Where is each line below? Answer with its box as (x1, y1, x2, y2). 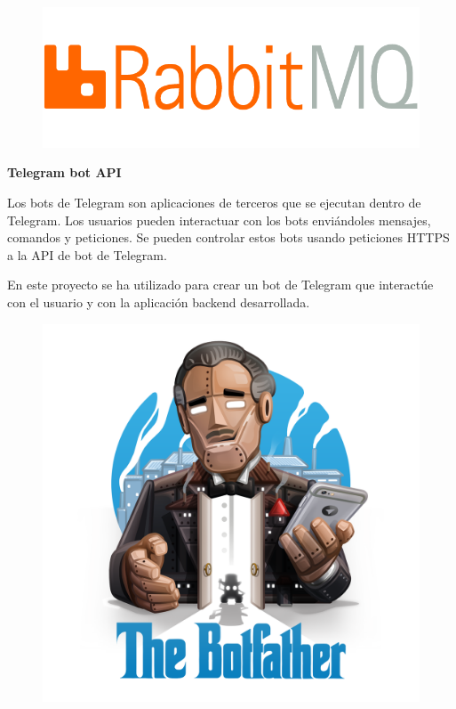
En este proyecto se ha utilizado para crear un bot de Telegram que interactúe (7, 275, 434, 294)
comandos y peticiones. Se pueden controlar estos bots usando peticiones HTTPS (7, 228, 450, 247)
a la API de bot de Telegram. (7, 245, 167, 264)
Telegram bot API (7, 163, 122, 182)
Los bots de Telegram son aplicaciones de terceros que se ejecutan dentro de (7, 193, 421, 212)
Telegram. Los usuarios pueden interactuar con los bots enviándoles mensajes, (7, 210, 431, 229)
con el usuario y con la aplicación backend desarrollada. (7, 293, 310, 312)
